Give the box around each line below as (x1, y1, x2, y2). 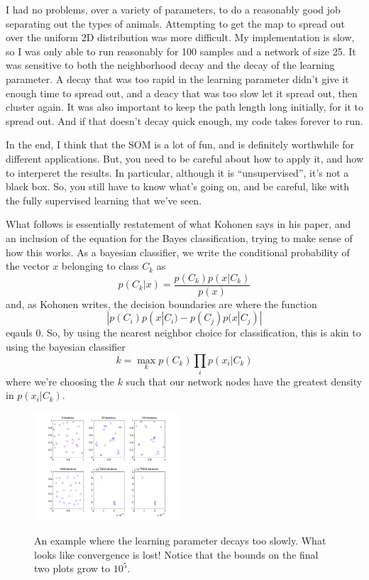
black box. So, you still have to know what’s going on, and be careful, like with (6, 179, 349, 194)
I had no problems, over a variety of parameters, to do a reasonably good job (6, 2, 341, 16)
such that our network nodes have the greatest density (126, 373, 363, 388)
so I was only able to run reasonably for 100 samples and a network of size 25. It (6, 43, 356, 58)
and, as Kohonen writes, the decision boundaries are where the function (6, 296, 317, 311)
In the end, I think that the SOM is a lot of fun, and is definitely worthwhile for (6, 137, 355, 152)
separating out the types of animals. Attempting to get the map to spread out (6, 16, 345, 31)
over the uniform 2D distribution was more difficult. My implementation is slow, (6, 30, 355, 45)
